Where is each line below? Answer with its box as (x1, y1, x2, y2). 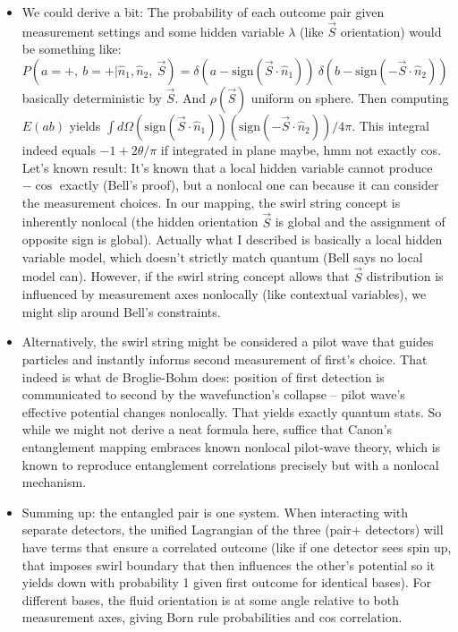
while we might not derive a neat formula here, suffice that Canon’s (21, 420, 393, 439)
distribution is (366, 267, 444, 286)
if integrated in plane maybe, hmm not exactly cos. (160, 141, 442, 158)
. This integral (352, 116, 430, 134)
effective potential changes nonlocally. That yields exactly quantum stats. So (21, 402, 442, 421)
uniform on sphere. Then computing (250, 89, 449, 107)
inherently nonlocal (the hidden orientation (21, 212, 259, 231)
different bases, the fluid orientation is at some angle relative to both (21, 590, 399, 609)
